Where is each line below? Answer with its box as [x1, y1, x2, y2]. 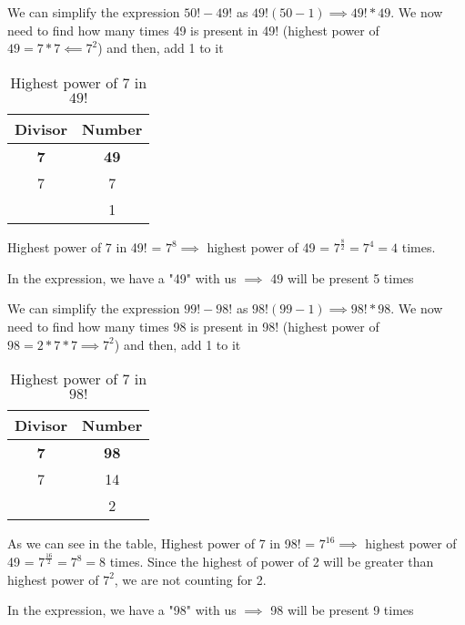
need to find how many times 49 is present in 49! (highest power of [7, 20, 379, 39]
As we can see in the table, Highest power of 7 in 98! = [7, 534, 316, 553]
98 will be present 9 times [270, 600, 414, 620]
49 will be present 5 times [270, 268, 414, 287]
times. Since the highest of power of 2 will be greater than [109, 552, 434, 571]
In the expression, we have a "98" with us [7, 600, 237, 620]
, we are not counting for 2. [114, 569, 267, 589]
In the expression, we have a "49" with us [7, 268, 237, 287]
